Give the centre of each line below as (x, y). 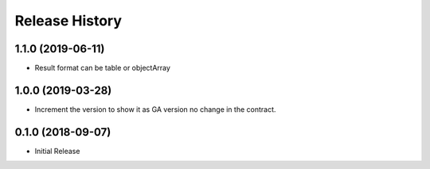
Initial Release (57, 151)
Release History (68, 21)
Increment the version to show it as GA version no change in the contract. (155, 109)
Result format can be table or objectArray (103, 68)
